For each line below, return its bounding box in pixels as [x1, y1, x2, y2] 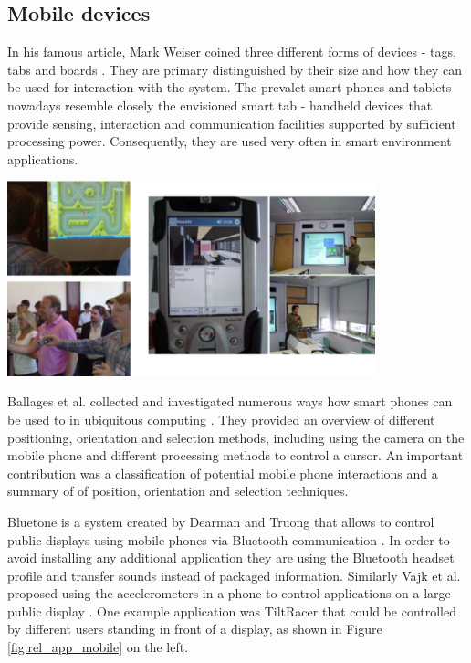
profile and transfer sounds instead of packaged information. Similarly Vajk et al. [7, 565, 461, 584]
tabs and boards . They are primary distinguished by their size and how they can [7, 59, 462, 79]
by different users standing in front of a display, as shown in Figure [7, 619, 382, 638]
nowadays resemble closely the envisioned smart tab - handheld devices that [7, 95, 433, 114]
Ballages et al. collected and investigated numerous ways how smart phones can [7, 392, 453, 411]
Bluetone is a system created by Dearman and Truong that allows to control [7, 511, 434, 531]
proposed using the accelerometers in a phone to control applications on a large [7, 584, 451, 603]
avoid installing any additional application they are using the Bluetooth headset [7, 548, 455, 567]
